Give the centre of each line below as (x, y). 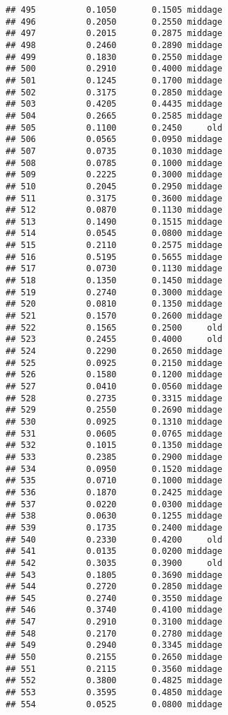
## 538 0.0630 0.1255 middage (114, 516)
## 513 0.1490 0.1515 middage (114, 221)
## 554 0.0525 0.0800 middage (114, 704)
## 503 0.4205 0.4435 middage (114, 104)
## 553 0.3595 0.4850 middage (114, 693)
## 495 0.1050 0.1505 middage (114, 10)
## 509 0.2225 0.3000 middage (114, 175)
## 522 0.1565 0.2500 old (114, 327)
